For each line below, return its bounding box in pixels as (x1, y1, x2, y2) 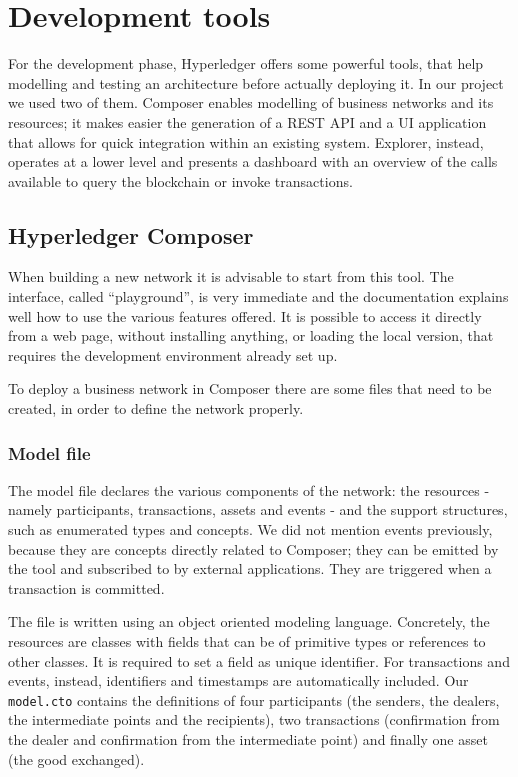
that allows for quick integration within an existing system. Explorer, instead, (8, 131, 484, 152)
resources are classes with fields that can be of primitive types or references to (8, 631, 486, 652)
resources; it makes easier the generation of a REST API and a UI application (8, 111, 487, 132)
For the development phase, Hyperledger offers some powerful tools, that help (8, 53, 484, 74)
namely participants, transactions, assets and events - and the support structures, (8, 499, 508, 520)
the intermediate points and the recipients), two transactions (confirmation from (8, 709, 500, 730)
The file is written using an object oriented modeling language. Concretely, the (8, 611, 490, 632)
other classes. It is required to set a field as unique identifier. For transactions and (8, 650, 510, 671)
